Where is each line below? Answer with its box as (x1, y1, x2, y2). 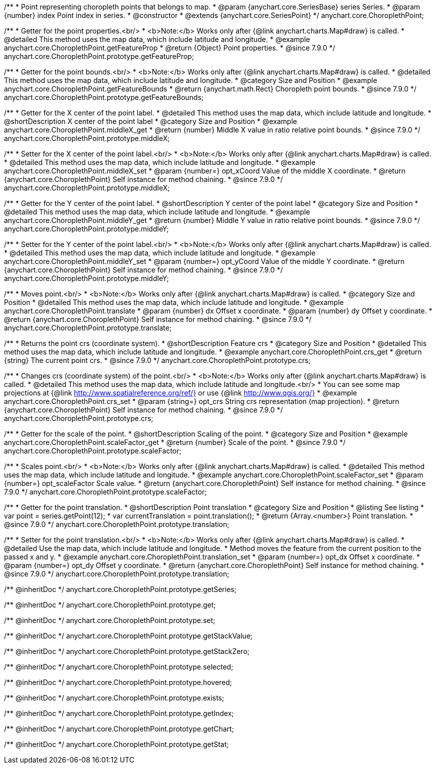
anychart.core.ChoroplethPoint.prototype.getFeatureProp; (4, 52, 194, 60)
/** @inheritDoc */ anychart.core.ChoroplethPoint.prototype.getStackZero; (4, 647, 250, 655)
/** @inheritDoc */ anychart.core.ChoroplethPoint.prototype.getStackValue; (4, 631, 253, 640)
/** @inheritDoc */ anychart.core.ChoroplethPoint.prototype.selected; (4, 662, 233, 671)
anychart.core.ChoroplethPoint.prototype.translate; (4, 323, 172, 332)
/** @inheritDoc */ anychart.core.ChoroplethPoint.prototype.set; (4, 616, 215, 624)
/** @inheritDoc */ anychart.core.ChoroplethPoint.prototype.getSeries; (4, 585, 237, 593)
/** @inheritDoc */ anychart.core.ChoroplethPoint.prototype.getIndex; (4, 709, 234, 717)
